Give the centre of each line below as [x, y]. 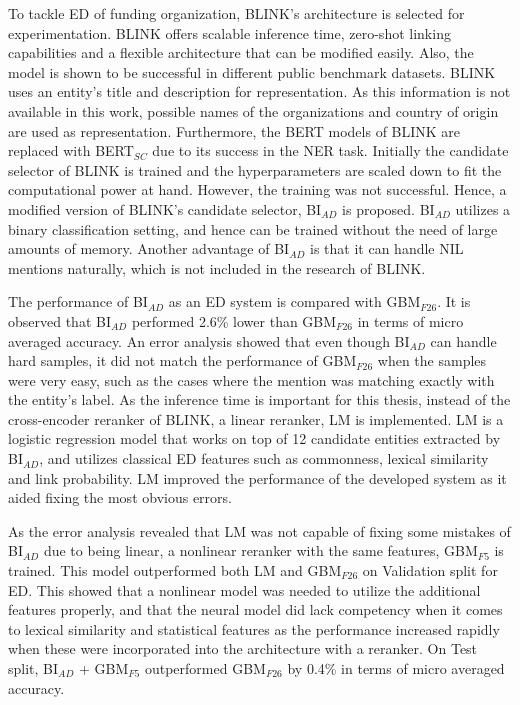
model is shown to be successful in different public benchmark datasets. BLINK [252, 71]
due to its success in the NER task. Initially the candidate [330, 150]
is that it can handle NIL [387, 248]
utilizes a [483, 208]
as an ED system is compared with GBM [294, 301]
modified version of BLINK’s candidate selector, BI [165, 208]
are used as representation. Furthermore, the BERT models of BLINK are [234, 130]
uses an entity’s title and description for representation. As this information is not [259, 91]
